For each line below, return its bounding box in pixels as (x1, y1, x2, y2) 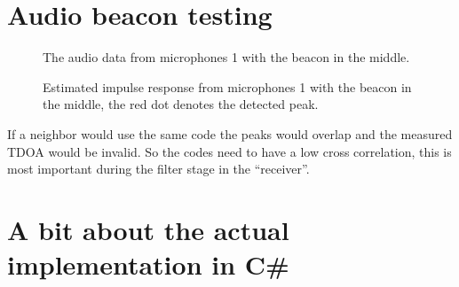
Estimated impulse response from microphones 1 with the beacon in (43, 77, 412, 96)
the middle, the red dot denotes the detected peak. (43, 95, 319, 113)
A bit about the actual (7, 211, 289, 247)
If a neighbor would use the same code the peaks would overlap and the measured (7, 124, 453, 143)
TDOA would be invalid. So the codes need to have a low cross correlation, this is (7, 142, 452, 160)
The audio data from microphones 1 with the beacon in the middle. (43, 48, 410, 66)
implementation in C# (7, 246, 289, 283)
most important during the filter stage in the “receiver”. (7, 159, 310, 178)
